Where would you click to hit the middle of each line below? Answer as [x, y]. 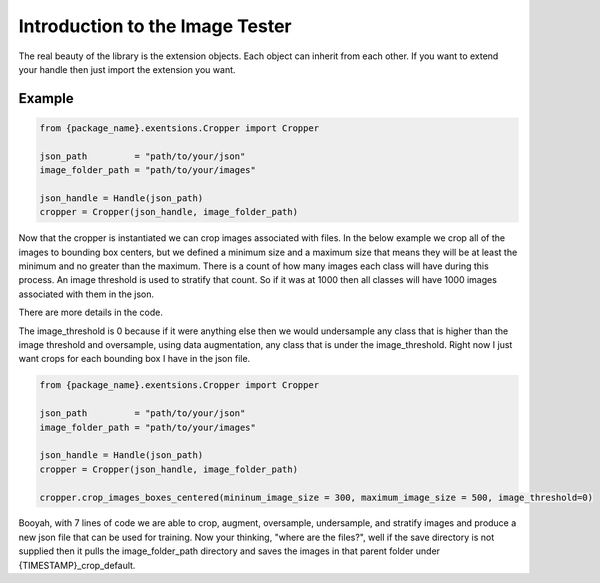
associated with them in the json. [86, 294]
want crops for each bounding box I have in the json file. [134, 359]
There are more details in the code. [91, 312]
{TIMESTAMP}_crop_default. [77, 565]
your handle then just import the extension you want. [127, 69]
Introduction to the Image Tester [155, 26]
